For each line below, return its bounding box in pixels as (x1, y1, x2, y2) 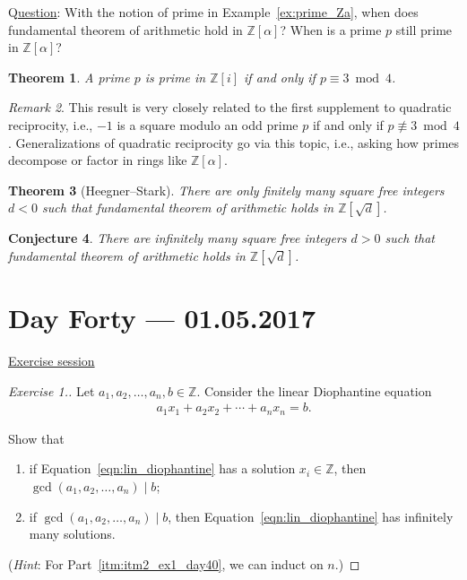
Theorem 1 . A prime (8, 67, 130, 86)
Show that (8, 429, 65, 447)
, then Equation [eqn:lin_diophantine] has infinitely (168, 506, 454, 525)
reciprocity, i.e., (8, 115, 93, 134)
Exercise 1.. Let (8, 381, 95, 400)
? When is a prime (280, 20, 382, 39)
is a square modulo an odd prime (117, 115, 298, 134)
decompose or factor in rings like (8, 151, 187, 169)
